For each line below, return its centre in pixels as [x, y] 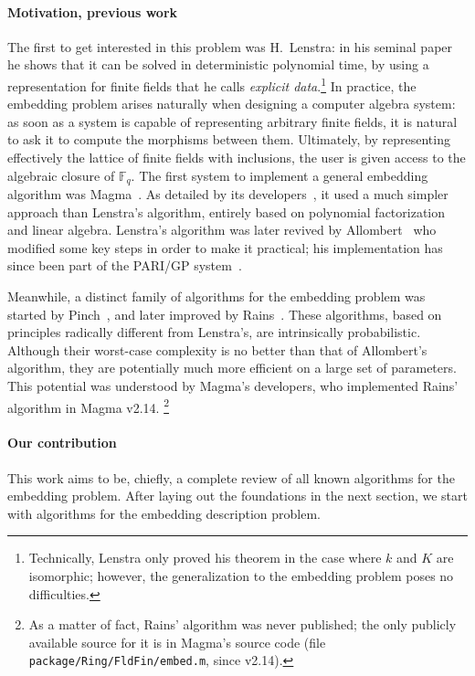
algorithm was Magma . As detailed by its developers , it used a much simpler [228, 194]
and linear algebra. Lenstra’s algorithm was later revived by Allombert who [222, 230]
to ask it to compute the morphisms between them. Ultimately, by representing [229, 139]
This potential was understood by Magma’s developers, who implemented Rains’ [233, 386]
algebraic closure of [61, 175]
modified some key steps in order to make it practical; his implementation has [225, 247]
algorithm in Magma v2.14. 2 [89, 406]
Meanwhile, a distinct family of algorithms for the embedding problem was [216, 296]
